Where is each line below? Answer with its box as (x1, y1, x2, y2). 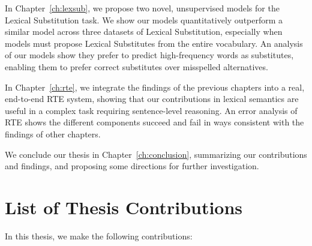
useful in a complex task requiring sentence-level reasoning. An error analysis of (5, 104, 298, 116)
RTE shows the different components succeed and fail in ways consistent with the (5, 116, 304, 128)
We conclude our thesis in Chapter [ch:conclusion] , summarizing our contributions (5, 148, 307, 160)
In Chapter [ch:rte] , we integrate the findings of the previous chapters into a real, (5, 80, 305, 93)
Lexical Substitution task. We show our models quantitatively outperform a (5, 13, 283, 26)
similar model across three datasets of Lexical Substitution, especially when (5, 25, 283, 38)
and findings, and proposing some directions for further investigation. (5, 160, 259, 172)
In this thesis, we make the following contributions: (5, 229, 193, 242)
